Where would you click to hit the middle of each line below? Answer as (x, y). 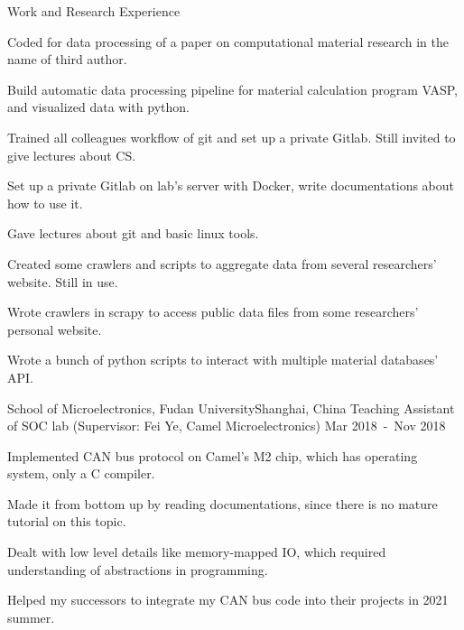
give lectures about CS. (72, 155)
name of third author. (67, 59)
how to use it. (45, 203)
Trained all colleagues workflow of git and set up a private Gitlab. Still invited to (232, 137)
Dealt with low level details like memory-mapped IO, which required (197, 552)
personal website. (55, 329)
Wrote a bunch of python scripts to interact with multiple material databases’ (223, 360)
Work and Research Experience (94, 11)
